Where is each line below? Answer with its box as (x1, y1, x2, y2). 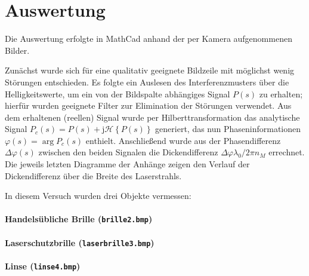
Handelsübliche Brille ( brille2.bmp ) (5, 213, 153, 225)
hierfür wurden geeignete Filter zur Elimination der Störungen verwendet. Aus (5, 99, 292, 112)
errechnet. (268, 146, 305, 158)
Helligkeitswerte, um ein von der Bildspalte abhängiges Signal (5, 87, 230, 100)
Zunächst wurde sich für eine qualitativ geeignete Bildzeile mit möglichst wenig (5, 64, 295, 76)
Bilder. (5, 44, 30, 56)
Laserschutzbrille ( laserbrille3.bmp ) (5, 236, 154, 249)
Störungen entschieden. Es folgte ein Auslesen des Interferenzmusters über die (5, 75, 289, 88)
